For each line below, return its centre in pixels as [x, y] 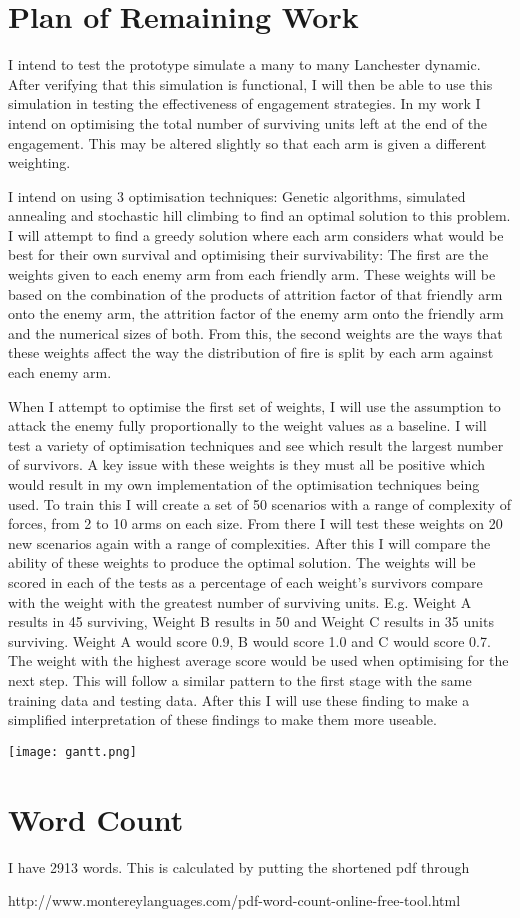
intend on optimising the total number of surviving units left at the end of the [248, 122]
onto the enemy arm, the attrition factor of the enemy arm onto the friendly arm [256, 313]
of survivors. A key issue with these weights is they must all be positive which [247, 464]
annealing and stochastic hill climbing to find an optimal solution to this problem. [259, 215]
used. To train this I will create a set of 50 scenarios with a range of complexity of [259, 503]
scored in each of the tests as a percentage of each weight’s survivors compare [245, 581]
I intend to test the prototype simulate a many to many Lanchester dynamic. [244, 64]
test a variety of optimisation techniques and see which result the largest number [256, 444]
